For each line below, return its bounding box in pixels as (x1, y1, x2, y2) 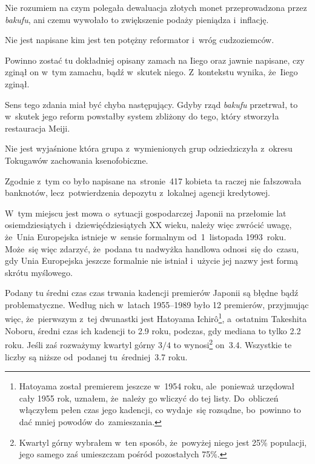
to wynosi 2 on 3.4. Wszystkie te (173, 337, 292, 351)
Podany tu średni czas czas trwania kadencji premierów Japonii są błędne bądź (5, 286, 299, 299)
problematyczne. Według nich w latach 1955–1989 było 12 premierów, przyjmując (5, 298, 309, 311)
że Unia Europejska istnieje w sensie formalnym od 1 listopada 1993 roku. (5, 230, 287, 243)
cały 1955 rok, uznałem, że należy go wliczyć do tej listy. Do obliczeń (19, 391, 279, 404)
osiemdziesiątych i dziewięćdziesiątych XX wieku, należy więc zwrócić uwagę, (5, 218, 292, 231)
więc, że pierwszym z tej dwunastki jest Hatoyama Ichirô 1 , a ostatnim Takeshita (5, 311, 307, 325)
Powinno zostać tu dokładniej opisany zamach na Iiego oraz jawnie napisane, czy (5, 53, 305, 66)
